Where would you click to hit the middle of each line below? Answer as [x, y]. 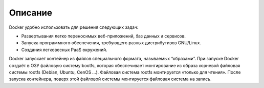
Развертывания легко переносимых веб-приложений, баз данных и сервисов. [103, 36]
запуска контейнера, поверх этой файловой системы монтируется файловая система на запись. [110, 79]
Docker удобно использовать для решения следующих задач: [74, 27]
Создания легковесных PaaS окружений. [64, 50]
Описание [31, 13]
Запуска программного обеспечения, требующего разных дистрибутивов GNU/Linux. [111, 43]
